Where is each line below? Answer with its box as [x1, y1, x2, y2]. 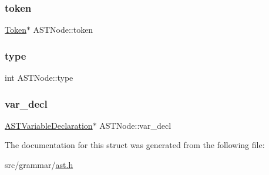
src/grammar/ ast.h [5, 159, 73, 171]
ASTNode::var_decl [99, 119, 172, 131]
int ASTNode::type [5, 71, 73, 84]
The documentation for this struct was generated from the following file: [5, 139, 265, 151]
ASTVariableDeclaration [5, 119, 93, 131]
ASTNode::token [33, 23, 93, 36]
